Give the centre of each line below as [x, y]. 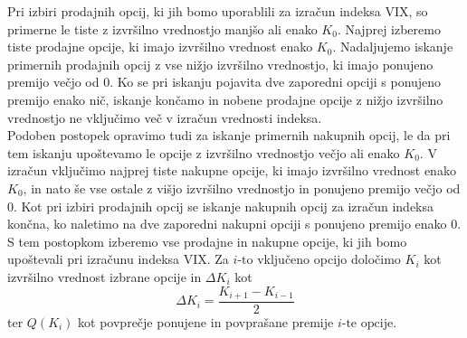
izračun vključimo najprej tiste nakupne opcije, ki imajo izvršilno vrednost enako [232, 170]
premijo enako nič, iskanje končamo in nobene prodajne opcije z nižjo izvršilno [225, 99]
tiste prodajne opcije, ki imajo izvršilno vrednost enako [160, 47]
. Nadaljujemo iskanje [393, 47]
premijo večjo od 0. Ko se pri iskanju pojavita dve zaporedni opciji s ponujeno [224, 82]
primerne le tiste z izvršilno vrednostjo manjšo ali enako [162, 28]
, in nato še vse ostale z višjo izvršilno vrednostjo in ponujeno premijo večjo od [242, 188]
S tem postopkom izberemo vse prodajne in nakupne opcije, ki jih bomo [207, 241]
